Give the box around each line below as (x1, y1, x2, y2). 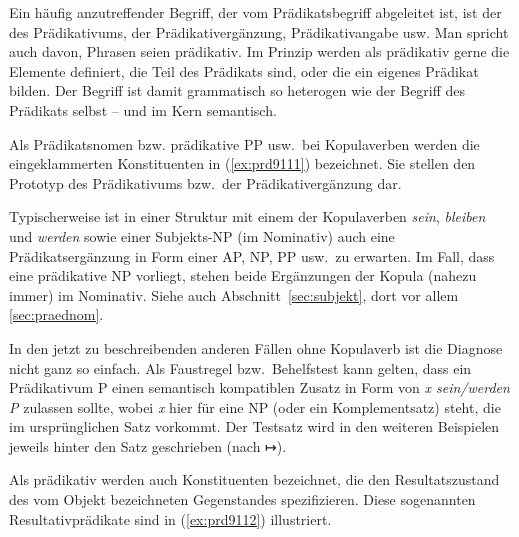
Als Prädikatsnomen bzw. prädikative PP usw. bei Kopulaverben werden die (9, 133, 480, 154)
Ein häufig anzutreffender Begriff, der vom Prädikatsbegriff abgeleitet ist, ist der (9, 2, 502, 22)
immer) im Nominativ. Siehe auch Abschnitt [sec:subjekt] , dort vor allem (9, 284, 459, 305)
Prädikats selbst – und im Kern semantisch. (9, 99, 277, 120)
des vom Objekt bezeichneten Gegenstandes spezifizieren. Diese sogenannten (9, 489, 476, 510)
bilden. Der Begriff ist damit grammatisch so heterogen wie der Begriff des (9, 80, 466, 101)
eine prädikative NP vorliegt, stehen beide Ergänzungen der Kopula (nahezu (9, 265, 477, 286)
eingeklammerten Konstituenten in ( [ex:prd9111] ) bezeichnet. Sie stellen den (9, 153, 476, 174)
